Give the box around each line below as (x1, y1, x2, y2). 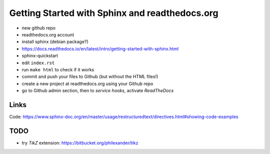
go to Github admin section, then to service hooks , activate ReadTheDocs (21, 88, 174, 94)
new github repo (21, 25, 56, 31)
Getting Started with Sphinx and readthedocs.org (9, 7, 218, 18)
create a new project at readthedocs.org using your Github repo (21, 80, 153, 87)
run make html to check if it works (21, 66, 94, 72)
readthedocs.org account (21, 31, 74, 37)
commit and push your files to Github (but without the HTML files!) (21, 74, 158, 80)
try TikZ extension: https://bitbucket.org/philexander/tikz (21, 140, 138, 146)
